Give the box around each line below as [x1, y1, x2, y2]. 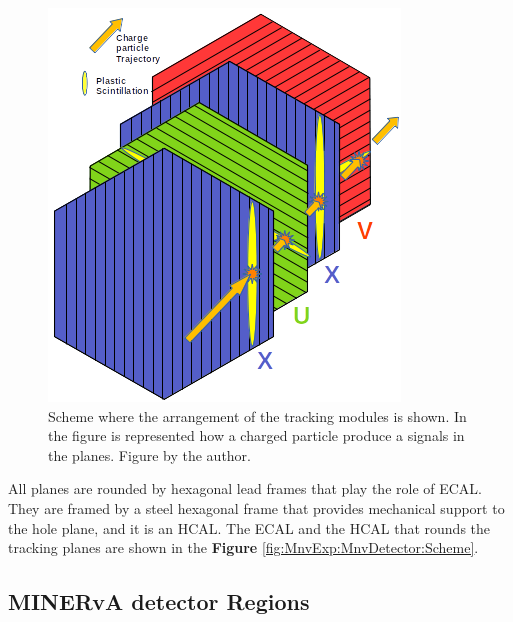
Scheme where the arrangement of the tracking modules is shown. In [48, 405, 467, 426]
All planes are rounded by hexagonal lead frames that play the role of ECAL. [8, 478, 482, 499]
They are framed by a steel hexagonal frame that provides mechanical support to [8, 497, 505, 518]
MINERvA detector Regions [8, 586, 310, 617]
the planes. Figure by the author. [48, 444, 251, 465]
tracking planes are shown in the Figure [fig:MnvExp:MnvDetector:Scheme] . [8, 537, 479, 558]
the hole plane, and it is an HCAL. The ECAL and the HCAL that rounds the [8, 517, 491, 538]
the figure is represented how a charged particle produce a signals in [48, 425, 465, 446]
